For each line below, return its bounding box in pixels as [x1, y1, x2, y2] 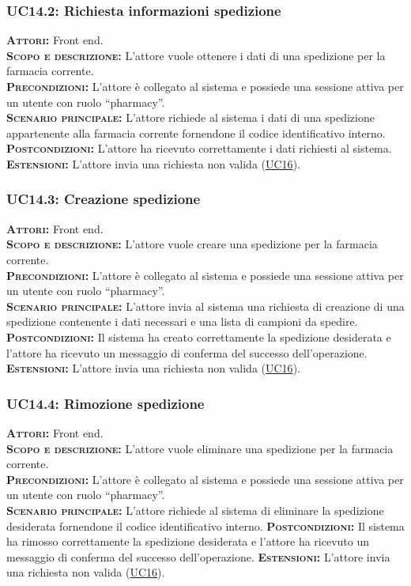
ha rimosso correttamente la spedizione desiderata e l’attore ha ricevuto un [6, 533, 370, 550]
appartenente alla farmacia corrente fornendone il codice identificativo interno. [6, 124, 386, 141]
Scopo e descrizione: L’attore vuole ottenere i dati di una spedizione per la [6, 47, 386, 63]
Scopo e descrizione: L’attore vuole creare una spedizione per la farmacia [6, 236, 378, 252]
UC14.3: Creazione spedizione [6, 189, 201, 209]
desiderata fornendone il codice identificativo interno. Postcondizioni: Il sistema [6, 517, 405, 534]
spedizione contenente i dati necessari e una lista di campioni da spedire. [6, 313, 358, 330]
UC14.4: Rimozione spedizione [6, 393, 205, 413]
